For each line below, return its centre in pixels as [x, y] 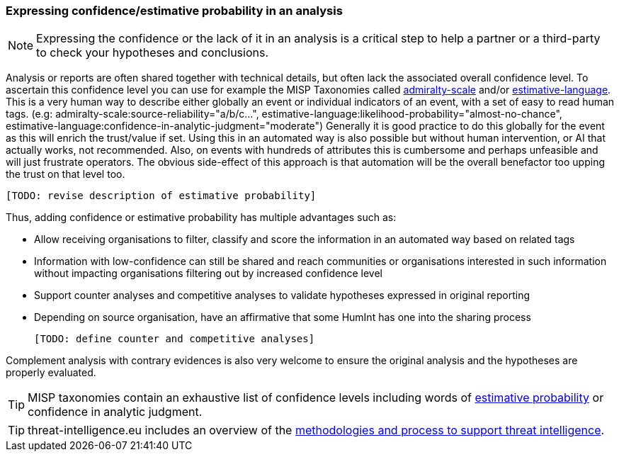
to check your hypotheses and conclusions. [153, 53]
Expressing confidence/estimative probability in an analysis [174, 11]
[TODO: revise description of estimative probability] [161, 196]
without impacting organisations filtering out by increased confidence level [208, 273]
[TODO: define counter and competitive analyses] [175, 339]
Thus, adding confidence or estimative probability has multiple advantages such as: [201, 218]
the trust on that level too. [66, 174]
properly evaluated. [51, 373]
